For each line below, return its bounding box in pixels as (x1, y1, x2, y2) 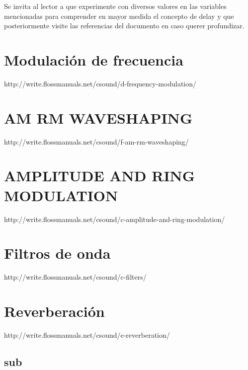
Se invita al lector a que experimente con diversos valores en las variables (4, 1, 227, 11)
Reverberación (4, 301, 105, 321)
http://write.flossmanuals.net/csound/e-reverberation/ (4, 329, 170, 340)
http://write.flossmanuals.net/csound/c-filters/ (4, 272, 147, 282)
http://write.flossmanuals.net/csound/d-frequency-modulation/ (4, 78, 197, 88)
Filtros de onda (4, 243, 111, 263)
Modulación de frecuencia (4, 49, 183, 70)
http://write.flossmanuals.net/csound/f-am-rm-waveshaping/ (4, 136, 189, 147)
